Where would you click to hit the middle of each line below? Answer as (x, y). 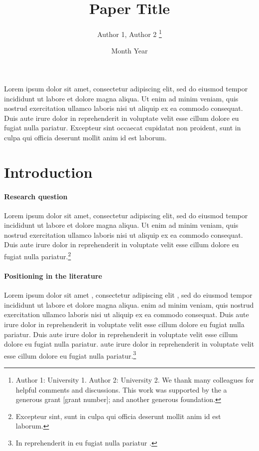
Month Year (129, 51)
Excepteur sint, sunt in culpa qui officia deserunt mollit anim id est (118, 416)
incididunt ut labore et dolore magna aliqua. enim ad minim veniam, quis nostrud (129, 304)
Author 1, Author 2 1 (129, 33)
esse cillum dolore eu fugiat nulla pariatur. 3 (70, 355)
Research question (36, 196)
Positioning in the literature (53, 275)
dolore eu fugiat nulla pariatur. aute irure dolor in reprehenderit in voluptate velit (129, 344)
